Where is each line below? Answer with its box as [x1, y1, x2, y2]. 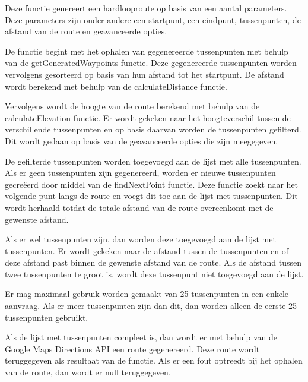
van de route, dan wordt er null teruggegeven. [5, 366, 171, 378]
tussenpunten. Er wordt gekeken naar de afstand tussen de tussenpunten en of [5, 244, 289, 257]
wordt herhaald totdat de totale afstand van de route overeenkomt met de [5, 201, 274, 213]
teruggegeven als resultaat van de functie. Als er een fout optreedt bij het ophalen [5, 354, 303, 367]
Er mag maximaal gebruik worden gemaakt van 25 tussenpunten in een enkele [5, 288, 289, 300]
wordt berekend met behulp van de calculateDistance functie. [5, 80, 227, 92]
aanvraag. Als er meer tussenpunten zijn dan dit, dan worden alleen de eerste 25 [5, 299, 297, 312]
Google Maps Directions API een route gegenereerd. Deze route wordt [5, 342, 260, 355]
